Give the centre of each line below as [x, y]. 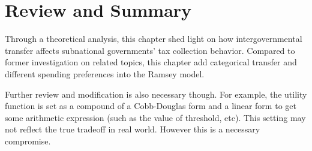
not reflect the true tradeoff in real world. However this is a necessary [133, 129]
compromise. [28, 141]
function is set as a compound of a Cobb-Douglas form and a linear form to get [151, 106]
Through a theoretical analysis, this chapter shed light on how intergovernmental [154, 39]
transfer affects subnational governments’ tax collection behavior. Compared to [150, 50]
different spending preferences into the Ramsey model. [105, 73]
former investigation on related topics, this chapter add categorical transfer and [151, 62]
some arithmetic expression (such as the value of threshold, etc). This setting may [155, 117]
